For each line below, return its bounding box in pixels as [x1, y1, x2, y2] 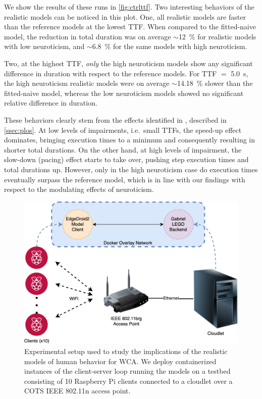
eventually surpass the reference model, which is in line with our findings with [4, 174, 245, 184]
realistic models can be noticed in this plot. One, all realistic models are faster [4, 11, 246, 22]
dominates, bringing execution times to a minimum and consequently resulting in [4, 134, 255, 145]
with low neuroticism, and [4, 41, 85, 52]
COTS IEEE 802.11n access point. [24, 385, 131, 396]
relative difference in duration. [4, 97, 97, 108]
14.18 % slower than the [177, 78, 253, 88]
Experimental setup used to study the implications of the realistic [24, 346, 228, 357]
